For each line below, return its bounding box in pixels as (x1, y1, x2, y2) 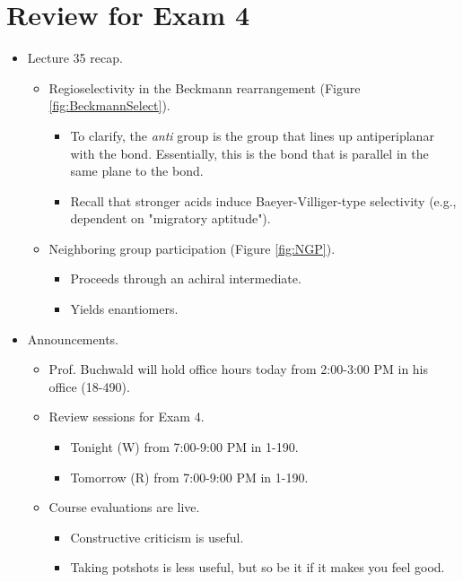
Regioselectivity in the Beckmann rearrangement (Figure (48, 78, 361, 97)
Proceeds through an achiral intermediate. (70, 269, 301, 288)
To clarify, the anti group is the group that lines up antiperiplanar (70, 126, 434, 144)
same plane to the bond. (70, 161, 204, 180)
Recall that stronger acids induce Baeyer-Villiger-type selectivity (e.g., (70, 191, 457, 210)
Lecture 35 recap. (27, 48, 123, 67)
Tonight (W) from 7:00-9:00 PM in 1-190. (70, 438, 299, 456)
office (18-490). (48, 377, 130, 395)
